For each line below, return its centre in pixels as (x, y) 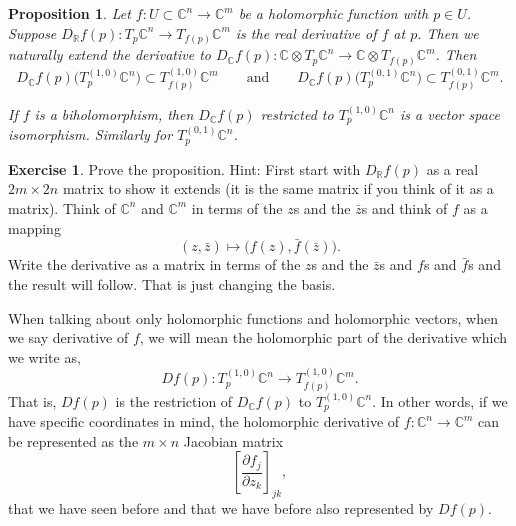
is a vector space (450, 113)
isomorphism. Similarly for (90, 134)
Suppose (32, 32)
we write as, (44, 356)
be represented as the (73, 440)
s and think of (404, 207)
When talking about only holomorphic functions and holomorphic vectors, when (253, 317)
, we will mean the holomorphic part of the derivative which (323, 337)
